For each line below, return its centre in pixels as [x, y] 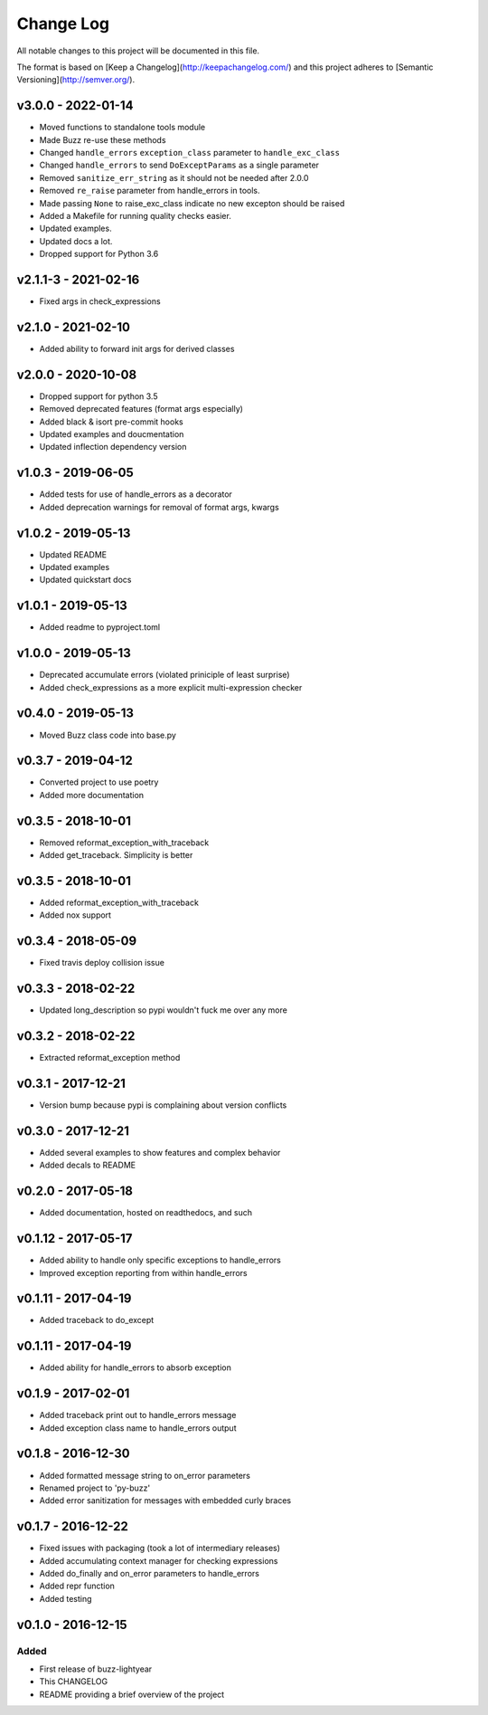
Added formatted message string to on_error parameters [145, 1475]
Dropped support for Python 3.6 [99, 254]
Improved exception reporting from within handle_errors [143, 1272]
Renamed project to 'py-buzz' [95, 1488]
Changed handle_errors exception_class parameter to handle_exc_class [190, 153]
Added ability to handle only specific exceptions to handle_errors [160, 1260]
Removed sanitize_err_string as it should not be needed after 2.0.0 [174, 177]
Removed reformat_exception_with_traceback [124, 843]
